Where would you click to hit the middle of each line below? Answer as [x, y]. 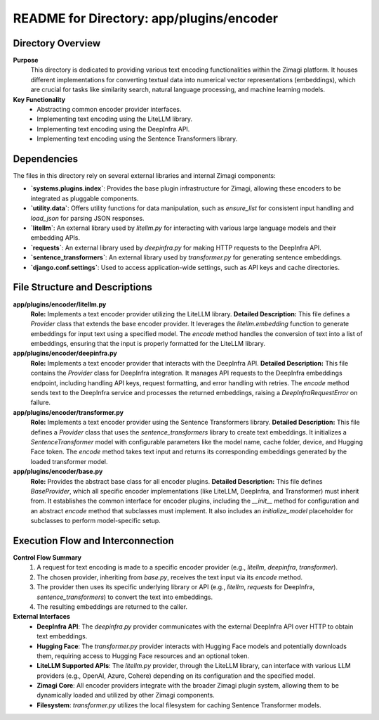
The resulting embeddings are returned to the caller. [112, 606]
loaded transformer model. [69, 461]
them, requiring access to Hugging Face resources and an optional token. [143, 656]
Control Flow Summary [47, 558]
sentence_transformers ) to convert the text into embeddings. [125, 597]
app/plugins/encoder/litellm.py [60, 304]
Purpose [26, 60]
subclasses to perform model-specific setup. [95, 521]
